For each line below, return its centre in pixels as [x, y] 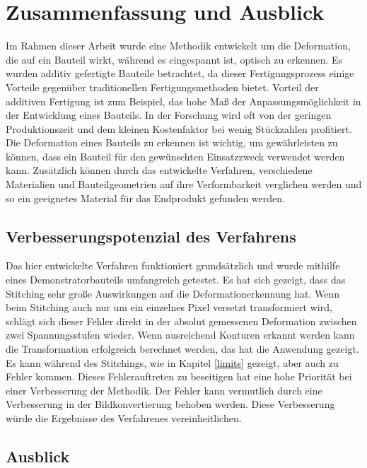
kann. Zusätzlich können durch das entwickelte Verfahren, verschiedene [159, 170]
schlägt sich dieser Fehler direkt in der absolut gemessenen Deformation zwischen [181, 321]
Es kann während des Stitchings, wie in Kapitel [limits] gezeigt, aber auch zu [172, 362]
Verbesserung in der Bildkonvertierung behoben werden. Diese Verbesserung [170, 404]
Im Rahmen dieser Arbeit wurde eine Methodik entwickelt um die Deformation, [178, 46]
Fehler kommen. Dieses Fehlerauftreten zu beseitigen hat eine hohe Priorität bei [179, 376]
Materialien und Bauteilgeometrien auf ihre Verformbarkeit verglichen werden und [184, 184]
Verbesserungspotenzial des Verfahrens [151, 236]
